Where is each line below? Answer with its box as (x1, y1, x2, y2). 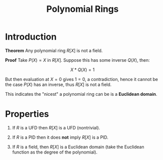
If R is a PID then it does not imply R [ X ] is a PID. (12, 134, 109, 140)
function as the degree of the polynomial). (12, 149, 98, 155)
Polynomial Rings (46, 3, 119, 15)
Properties (5, 109, 49, 120)
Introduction (5, 31, 57, 42)
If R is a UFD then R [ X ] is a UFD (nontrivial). (12, 124, 101, 130)
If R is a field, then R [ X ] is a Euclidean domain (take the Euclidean (12, 144, 144, 150)
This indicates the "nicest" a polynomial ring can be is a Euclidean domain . (5, 91, 158, 97)
